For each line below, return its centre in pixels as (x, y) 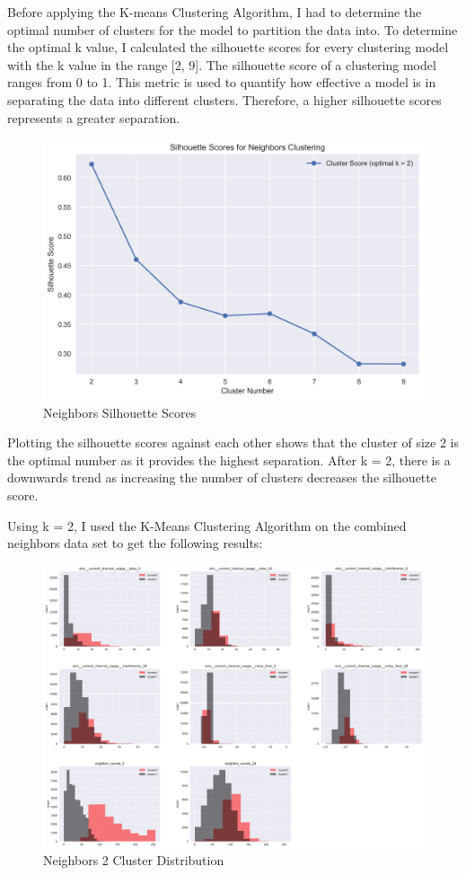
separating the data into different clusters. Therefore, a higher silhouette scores (224, 99)
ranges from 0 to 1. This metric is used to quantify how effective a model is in (222, 82)
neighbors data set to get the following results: (135, 543)
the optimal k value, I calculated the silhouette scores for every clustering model (228, 47)
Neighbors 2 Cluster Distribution (134, 860)
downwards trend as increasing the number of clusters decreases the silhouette (222, 477)
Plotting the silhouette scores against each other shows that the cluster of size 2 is (233, 442)
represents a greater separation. (94, 117)
